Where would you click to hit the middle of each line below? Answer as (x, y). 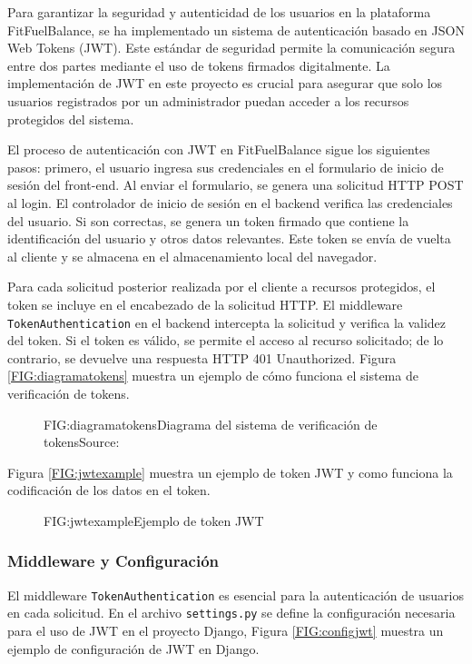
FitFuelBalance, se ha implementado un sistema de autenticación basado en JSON (236, 30)
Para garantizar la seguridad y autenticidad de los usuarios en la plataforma (219, 12)
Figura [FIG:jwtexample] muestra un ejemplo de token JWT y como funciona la (230, 472)
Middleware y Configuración (113, 561)
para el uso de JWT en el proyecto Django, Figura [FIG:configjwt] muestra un (226, 631)
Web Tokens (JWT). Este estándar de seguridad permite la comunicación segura (231, 48)
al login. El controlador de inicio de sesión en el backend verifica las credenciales (230, 202)
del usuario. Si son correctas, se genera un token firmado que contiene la (208, 220)
